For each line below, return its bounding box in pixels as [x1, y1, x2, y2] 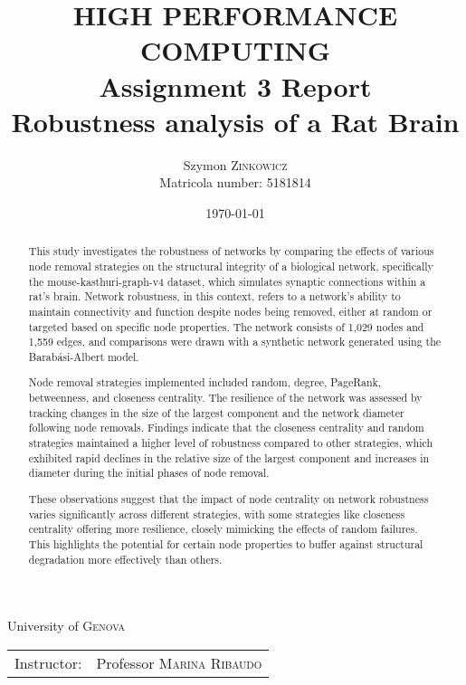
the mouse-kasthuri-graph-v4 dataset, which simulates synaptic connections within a [28, 273, 426, 289]
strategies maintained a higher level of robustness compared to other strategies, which [28, 435, 433, 451]
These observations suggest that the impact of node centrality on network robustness [28, 490, 429, 506]
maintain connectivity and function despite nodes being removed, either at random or [28, 303, 433, 319]
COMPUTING [140, 32, 330, 69]
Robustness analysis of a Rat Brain [11, 102, 460, 139]
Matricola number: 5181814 [159, 173, 311, 192]
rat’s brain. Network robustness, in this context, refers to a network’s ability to [28, 289, 401, 304]
